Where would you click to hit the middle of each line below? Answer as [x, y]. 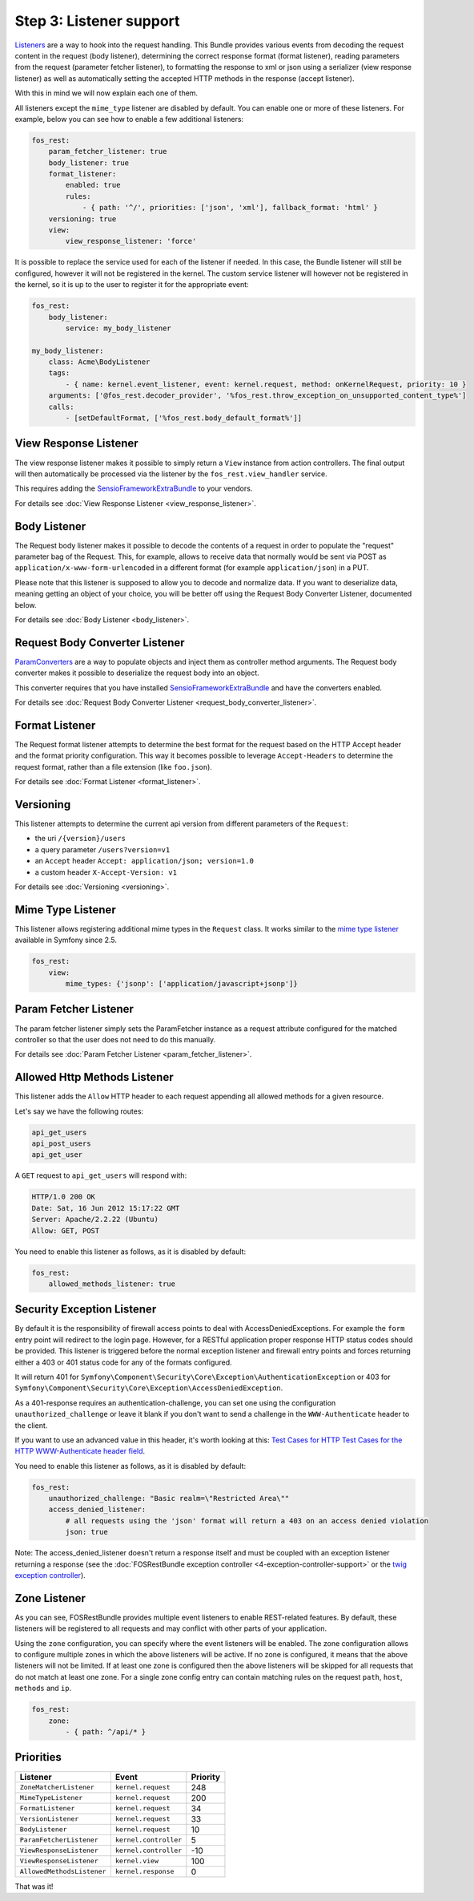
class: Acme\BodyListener [99, 362]
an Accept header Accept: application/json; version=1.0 [144, 861]
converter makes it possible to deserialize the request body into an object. [137, 673]
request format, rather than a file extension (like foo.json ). [113, 766]
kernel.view [137, 1861]
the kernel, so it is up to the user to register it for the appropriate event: [132, 285]
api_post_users [61, 1144]
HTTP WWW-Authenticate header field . [80, 1451]
